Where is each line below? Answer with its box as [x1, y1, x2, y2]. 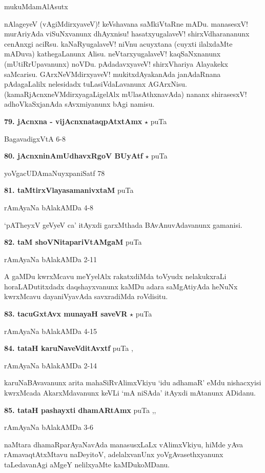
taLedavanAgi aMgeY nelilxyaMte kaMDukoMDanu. [4, 459, 170, 469]
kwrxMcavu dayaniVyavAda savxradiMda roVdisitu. [4, 291, 168, 302]
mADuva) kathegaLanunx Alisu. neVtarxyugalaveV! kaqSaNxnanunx [4, 48, 221, 59]
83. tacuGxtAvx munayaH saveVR [4, 308, 128, 319]
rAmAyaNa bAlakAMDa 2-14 [4, 360, 97, 370]
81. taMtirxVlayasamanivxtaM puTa [4, 185, 134, 195]
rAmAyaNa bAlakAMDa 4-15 [4, 325, 97, 336]
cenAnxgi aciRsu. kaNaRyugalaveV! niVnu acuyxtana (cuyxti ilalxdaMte [4, 38, 233, 49]
